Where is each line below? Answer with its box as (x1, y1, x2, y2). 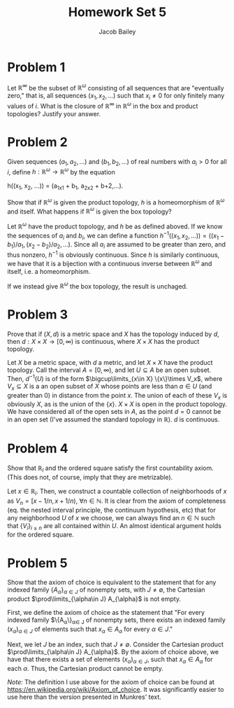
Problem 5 (7, 555, 68, 571)
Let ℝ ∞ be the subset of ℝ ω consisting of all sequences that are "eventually (7, 82, 225, 92)
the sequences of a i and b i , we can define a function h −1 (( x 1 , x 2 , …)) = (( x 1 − (7, 230, 225, 242)
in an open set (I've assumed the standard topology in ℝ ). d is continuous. (7, 415, 220, 424)
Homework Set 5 (68, 4, 167, 20)
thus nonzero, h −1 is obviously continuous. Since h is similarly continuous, (7, 249, 220, 259)
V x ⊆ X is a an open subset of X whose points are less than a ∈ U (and (7, 382, 212, 392)
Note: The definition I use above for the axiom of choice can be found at (7, 677, 215, 686)
